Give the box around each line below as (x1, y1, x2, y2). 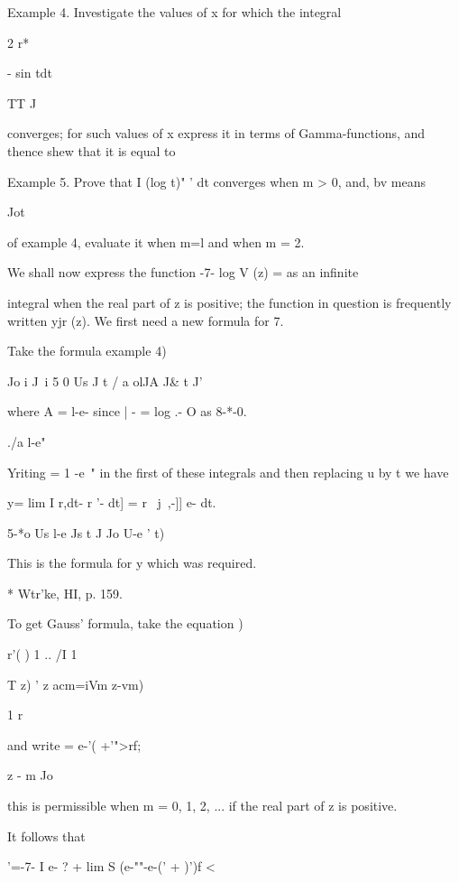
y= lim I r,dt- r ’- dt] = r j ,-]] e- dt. (7, 493, 216, 512)
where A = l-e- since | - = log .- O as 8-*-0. (7, 402, 247, 421)
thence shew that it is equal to (7, 141, 176, 160)
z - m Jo (7, 766, 53, 785)
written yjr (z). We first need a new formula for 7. (7, 311, 284, 330)
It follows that (7, 826, 86, 845)
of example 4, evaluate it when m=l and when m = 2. (7, 232, 305, 251)
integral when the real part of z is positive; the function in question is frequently (7, 292, 452, 311)
